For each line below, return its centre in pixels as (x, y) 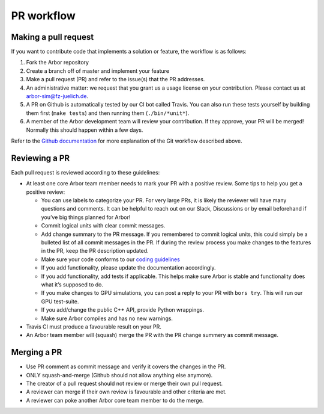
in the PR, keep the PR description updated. (95, 251)
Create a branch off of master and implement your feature (98, 71)
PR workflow (43, 16)
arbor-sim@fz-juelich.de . (57, 96)
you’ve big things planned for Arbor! (86, 217)
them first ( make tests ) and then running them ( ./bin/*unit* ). (108, 113)
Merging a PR (37, 352)
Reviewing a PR (40, 158)
